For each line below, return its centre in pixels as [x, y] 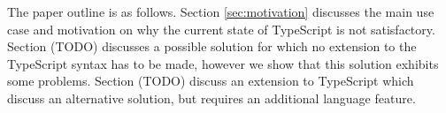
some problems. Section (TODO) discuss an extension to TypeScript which [211, 81]
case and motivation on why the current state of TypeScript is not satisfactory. [221, 29]
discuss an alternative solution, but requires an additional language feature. [211, 98]
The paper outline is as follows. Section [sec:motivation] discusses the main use [221, 11]
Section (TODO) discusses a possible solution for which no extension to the [212, 46]
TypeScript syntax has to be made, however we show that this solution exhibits [223, 63]
